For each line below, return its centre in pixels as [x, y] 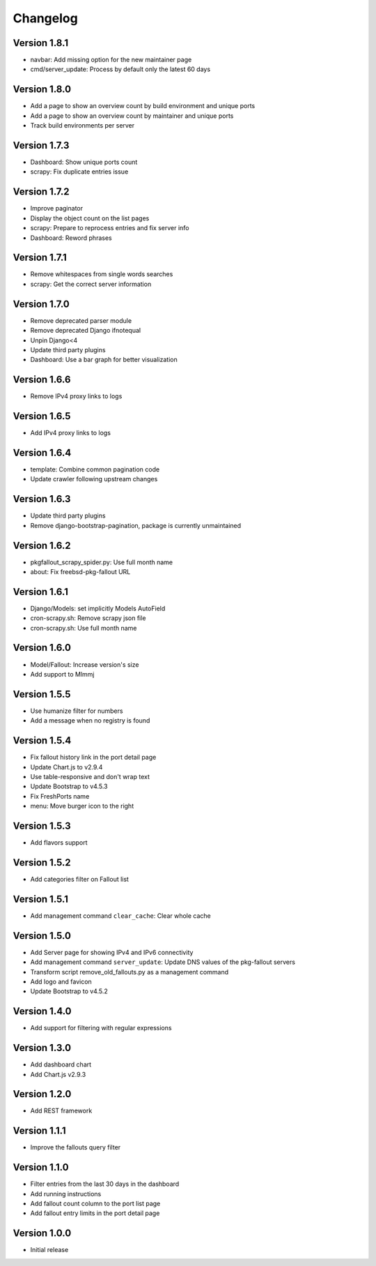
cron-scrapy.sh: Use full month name [84, 628]
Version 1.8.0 [42, 90]
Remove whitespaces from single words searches [102, 274]
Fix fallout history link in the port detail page [93, 758]
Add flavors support [59, 843]
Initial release [49, 1250]
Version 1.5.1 [41, 899]
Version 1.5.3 [42, 826]
